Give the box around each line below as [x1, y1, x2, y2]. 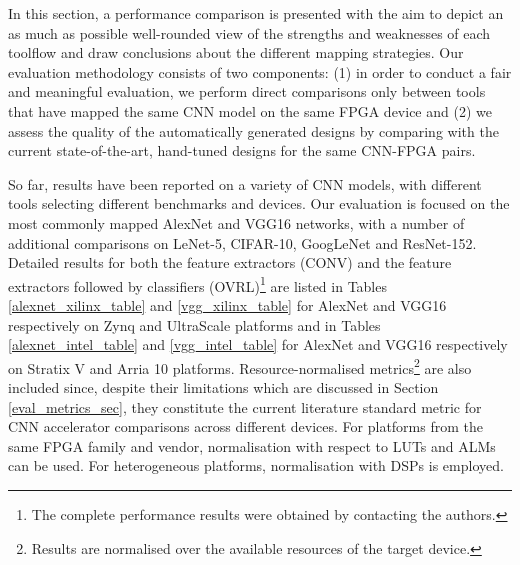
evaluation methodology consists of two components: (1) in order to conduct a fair [8, 61, 512, 82]
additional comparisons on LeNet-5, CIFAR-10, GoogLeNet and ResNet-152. [8, 232, 477, 253]
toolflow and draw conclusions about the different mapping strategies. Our [8, 42, 464, 63]
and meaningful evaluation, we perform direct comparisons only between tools [8, 81, 486, 102]
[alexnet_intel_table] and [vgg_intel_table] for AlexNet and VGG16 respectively [8, 334, 508, 355]
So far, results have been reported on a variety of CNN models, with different [8, 173, 482, 194]
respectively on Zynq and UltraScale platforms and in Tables [8, 314, 381, 335]
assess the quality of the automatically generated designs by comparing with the [8, 120, 499, 141]
